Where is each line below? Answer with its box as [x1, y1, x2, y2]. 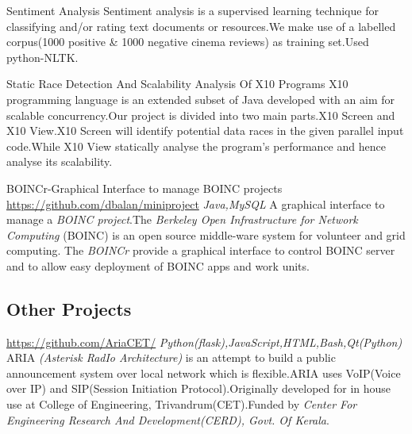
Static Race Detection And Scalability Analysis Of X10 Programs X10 [6, 75, 348, 92]
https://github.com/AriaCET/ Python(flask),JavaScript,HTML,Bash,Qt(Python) [6, 333, 402, 350]
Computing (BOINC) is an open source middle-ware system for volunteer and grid [6, 226, 406, 243]
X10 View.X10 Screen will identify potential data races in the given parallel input [6, 122, 404, 139]
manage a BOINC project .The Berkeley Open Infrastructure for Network [6, 211, 358, 228]
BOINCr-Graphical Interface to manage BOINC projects [6, 179, 283, 196]
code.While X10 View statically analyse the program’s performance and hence [6, 137, 386, 154]
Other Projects [6, 296, 132, 321]
